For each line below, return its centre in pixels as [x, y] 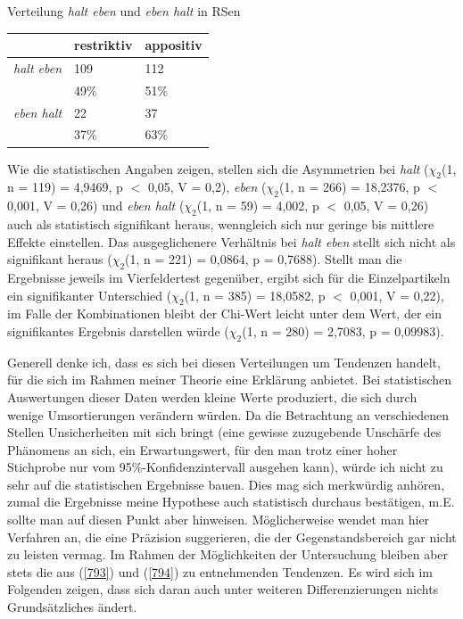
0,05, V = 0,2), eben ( [207, 187]
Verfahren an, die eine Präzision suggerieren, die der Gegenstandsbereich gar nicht [232, 536]
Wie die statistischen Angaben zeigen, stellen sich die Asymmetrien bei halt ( [218, 168]
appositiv [174, 45]
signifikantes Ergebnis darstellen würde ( [118, 330]
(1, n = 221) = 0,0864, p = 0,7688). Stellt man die [264, 259]
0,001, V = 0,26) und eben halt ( [96, 206]
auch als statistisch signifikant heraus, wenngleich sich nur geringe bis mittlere [221, 223]
